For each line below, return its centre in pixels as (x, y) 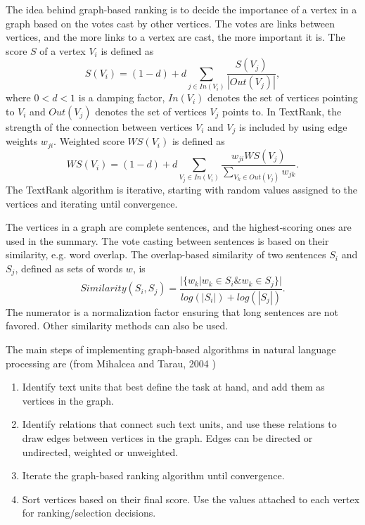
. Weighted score (89, 141)
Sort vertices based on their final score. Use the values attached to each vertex (191, 499)
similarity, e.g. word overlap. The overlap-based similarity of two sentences (166, 254)
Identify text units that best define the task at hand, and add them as (173, 387)
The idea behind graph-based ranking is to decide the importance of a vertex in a (181, 9)
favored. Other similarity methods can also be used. (117, 325)
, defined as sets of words (69, 268)
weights (22, 141)
